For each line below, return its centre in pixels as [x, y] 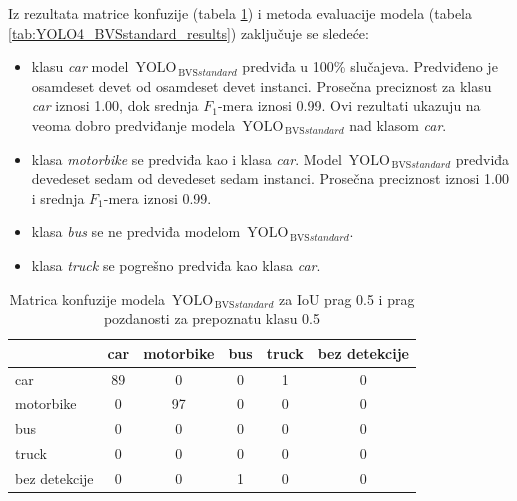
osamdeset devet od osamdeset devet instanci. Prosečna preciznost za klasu [261, 85]
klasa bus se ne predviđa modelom [136, 231]
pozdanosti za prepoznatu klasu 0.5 [211, 318]
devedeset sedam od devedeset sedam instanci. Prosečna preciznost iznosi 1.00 [270, 178]
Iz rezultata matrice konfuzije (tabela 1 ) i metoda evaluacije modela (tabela [240, 13]
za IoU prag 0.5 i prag [347, 298]
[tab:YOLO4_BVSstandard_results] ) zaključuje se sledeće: [188, 32]
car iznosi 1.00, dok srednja [115, 105]
